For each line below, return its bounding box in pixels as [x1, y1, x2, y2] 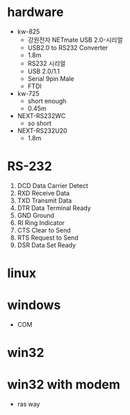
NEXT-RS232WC [17, 111, 66, 119]
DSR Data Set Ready [17, 240, 76, 249]
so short [27, 119, 52, 127]
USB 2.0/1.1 [27, 67, 60, 75]
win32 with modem [7, 377, 120, 393]
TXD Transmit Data [17, 196, 72, 205]
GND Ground [17, 211, 54, 219]
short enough [27, 96, 67, 105]
